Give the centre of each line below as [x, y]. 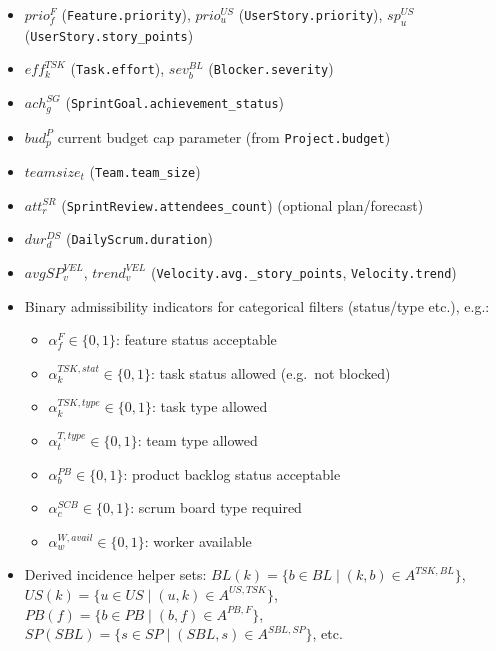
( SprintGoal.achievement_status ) [175, 102]
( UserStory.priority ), [310, 14]
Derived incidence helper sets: [115, 574]
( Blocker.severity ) [271, 68]
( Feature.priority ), [126, 14]
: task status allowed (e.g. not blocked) [271, 372]
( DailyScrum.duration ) [139, 238]
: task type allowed [210, 406]
